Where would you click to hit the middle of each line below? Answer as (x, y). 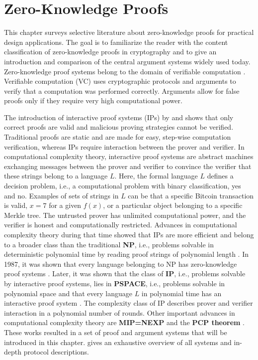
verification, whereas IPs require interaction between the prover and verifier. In (124, 146)
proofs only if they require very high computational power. (93, 100)
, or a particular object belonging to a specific (173, 205)
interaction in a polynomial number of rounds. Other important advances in (120, 312)
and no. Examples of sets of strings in (61, 195)
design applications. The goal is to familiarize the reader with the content (116, 42)
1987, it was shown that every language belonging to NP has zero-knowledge (121, 264)
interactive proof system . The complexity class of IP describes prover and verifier (129, 303)
